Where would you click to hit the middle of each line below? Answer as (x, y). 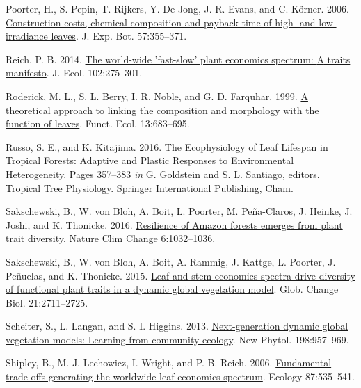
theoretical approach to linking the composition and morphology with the (162, 110)
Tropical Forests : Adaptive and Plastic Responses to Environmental (150, 160)
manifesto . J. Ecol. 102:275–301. (74, 73)
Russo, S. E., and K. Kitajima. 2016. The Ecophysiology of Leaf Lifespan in (167, 146)
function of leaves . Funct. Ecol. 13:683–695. (98, 123)
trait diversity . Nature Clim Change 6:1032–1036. (111, 238)
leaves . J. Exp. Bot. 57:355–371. (119, 36)
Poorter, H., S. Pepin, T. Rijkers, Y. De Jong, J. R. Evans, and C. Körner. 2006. (177, 8)
